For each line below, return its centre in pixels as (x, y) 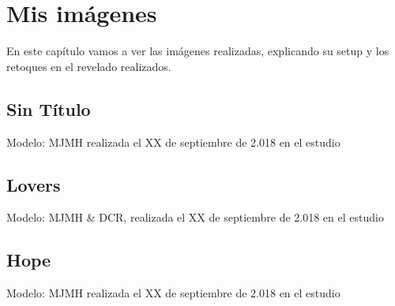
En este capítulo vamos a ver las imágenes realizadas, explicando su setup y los (198, 51)
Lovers (34, 184)
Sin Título (49, 108)
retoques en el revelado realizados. (89, 66)
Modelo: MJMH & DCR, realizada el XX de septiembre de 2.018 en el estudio (195, 217)
